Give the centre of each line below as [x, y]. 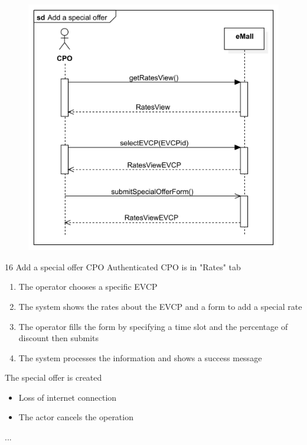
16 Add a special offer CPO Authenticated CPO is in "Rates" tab [123, 266]
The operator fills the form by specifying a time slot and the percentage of [153, 326]
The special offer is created [53, 377]
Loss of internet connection [68, 397]
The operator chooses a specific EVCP [88, 287]
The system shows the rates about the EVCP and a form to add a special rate [160, 306]
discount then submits [58, 338]
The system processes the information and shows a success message [140, 357]
